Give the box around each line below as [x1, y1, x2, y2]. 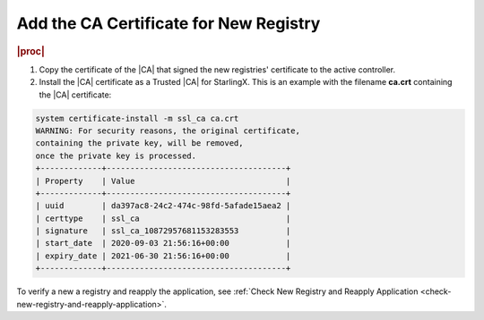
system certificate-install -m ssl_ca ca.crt [35, 113, 239, 123]
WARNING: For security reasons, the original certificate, [35, 125, 300, 136]
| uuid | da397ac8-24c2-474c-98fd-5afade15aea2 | [35, 201, 291, 211]
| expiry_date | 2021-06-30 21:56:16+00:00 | [35, 250, 291, 261]
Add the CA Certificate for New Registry [16, 13, 321, 33]
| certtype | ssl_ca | [35, 213, 291, 223]
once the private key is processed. [35, 150, 197, 161]
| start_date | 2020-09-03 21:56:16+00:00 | [35, 238, 291, 248]
